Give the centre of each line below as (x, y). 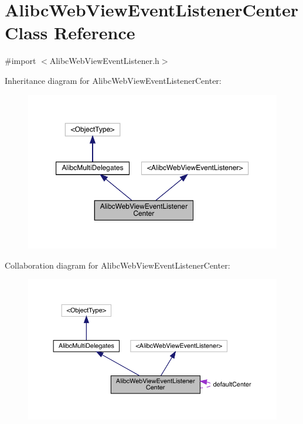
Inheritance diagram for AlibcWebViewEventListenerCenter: (113, 80)
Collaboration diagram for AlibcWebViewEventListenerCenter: (118, 265)
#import (21, 61)
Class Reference (70, 33)
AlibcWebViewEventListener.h (104, 61)
